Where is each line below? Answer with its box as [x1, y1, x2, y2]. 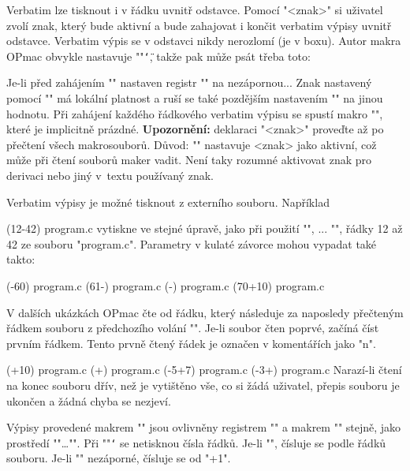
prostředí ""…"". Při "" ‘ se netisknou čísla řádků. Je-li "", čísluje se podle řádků [6, 434, 386, 450]
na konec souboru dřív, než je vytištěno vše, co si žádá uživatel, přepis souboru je [6, 376, 400, 393]
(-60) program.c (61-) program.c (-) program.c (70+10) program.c [6, 277, 325, 293]
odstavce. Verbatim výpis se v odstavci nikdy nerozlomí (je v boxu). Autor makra [6, 32, 401, 49]
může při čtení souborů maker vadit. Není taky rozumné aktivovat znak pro [6, 151, 372, 168]
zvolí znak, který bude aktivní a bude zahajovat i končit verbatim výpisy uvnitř [6, 17, 392, 33]
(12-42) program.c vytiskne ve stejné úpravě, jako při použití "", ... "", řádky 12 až [6, 220, 403, 237]
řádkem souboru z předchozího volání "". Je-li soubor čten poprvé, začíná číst [6, 320, 379, 336]
